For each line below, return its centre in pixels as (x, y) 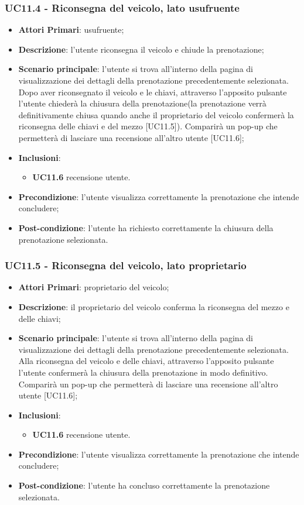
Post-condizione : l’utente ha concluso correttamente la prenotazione (144, 485)
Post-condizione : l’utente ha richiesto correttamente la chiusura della (146, 227)
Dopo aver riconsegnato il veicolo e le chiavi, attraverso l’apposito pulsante (153, 92)
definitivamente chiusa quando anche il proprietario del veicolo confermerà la (156, 114)
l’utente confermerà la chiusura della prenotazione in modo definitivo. (143, 372)
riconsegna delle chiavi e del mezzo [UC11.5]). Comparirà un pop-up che (148, 126)
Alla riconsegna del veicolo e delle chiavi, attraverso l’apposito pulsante (146, 361)
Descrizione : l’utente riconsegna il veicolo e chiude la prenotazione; (141, 49)
